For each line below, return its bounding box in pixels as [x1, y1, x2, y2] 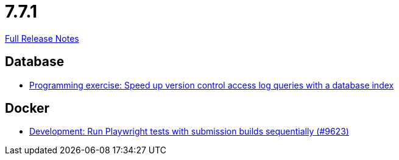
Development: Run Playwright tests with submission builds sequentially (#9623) [29, 126, 349, 137]
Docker [5, 101, 50, 116]
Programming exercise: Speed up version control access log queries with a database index [29, 79, 394, 90]
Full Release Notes [5, 33, 79, 44]
